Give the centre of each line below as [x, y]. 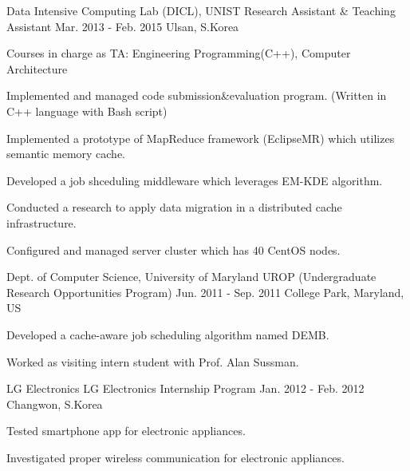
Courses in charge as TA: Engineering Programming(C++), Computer [179, 53]
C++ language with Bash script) [87, 111]
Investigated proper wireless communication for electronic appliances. [175, 457]
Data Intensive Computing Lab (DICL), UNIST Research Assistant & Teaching [201, 10]
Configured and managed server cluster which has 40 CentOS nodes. [173, 249]
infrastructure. [41, 222]
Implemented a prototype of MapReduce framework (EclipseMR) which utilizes [201, 138]
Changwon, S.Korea [55, 404]
